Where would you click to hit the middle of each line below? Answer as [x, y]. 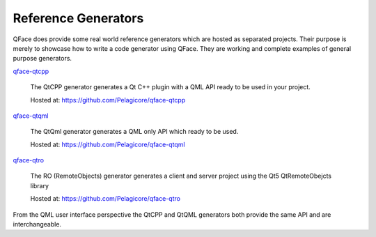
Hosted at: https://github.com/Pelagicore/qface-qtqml [108, 144]
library [39, 185]
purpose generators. [42, 59]
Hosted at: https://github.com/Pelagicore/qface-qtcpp [108, 100]
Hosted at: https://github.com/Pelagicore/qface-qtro [105, 199]
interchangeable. [37, 224]
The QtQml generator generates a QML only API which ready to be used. [134, 132]
